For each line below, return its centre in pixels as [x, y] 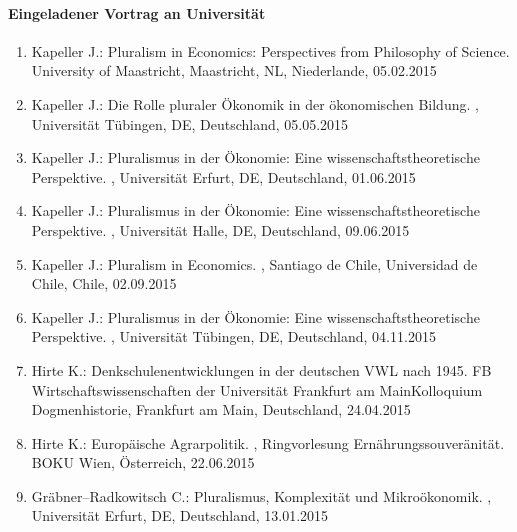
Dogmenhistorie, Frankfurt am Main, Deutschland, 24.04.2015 [221, 409]
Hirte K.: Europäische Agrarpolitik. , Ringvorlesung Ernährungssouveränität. [268, 442]
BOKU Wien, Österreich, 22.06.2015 [143, 462]
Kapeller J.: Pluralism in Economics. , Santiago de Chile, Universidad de [254, 263]
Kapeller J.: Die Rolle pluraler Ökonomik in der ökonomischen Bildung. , [255, 103]
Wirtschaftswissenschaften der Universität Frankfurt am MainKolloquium [257, 389]
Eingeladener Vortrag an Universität [137, 12]
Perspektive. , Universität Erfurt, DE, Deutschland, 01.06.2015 [223, 176]
